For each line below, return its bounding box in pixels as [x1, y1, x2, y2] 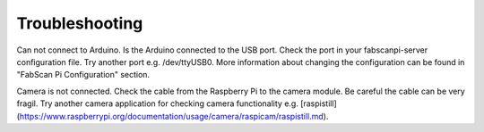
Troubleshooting [16, 13, 143, 33]
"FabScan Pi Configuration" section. [16, 70, 151, 80]
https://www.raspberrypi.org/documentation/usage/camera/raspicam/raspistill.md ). [19, 111, 329, 121]
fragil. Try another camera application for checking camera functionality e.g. [16, 98, 299, 109]
